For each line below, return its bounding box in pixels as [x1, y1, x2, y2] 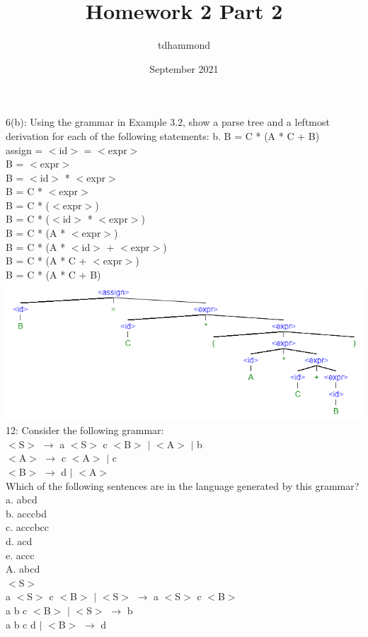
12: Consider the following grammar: [6, 423, 164, 438]
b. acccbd [6, 505, 47, 520]
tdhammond [158, 37, 210, 52]
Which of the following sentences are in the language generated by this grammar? [6, 478, 360, 493]
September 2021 [149, 61, 219, 76]
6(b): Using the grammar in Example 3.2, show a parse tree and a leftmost [6, 115, 330, 129]
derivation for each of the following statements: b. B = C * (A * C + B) [6, 128, 320, 143]
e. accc [6, 547, 35, 562]
